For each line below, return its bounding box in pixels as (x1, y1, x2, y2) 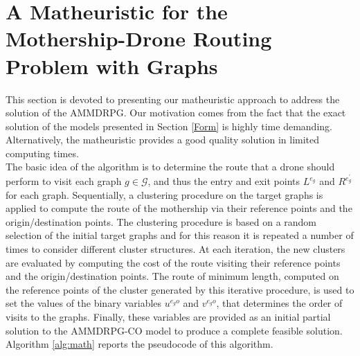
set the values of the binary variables (6, 296, 162, 310)
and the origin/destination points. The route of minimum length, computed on (6, 269, 339, 283)
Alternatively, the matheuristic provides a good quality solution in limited (6, 132, 320, 147)
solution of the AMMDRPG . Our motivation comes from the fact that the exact (6, 105, 346, 120)
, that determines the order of (216, 296, 343, 310)
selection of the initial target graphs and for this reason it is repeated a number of (6, 228, 354, 242)
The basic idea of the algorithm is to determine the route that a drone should (6, 159, 335, 174)
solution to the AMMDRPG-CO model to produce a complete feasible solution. (6, 323, 343, 337)
